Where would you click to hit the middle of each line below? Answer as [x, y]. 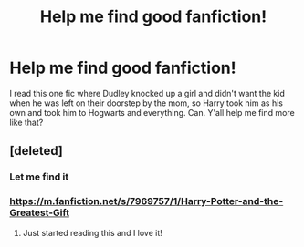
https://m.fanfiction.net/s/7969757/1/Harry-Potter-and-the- [147, 201]
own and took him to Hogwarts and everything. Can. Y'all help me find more [152, 112]
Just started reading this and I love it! [92, 232]
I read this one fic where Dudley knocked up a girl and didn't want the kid [147, 93]
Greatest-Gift [40, 213]
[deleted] [37, 151]
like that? [26, 122]
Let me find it [39, 177]
